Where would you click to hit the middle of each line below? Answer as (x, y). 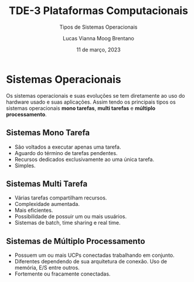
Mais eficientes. (34, 210)
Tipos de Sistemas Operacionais (98, 27)
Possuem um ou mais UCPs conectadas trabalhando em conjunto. (94, 255)
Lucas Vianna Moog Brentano (98, 38)
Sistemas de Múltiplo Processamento (76, 241)
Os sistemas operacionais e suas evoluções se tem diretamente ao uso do (96, 95)
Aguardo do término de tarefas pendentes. (66, 153)
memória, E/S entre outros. (47, 268)
